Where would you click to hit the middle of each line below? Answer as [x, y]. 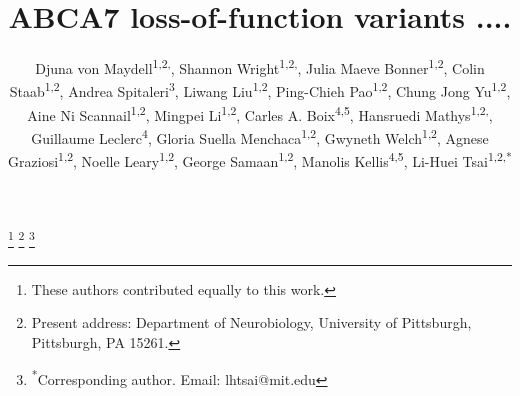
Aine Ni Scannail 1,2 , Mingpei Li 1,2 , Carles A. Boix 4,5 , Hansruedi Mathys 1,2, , [260, 113]
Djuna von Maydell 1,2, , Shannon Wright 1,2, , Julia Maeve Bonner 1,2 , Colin [260, 66]
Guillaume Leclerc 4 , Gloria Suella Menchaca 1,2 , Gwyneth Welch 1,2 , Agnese [260, 136]
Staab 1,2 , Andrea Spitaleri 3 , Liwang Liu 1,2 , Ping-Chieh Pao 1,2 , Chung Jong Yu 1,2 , [260, 90]
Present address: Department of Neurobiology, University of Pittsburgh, [251, 322]
